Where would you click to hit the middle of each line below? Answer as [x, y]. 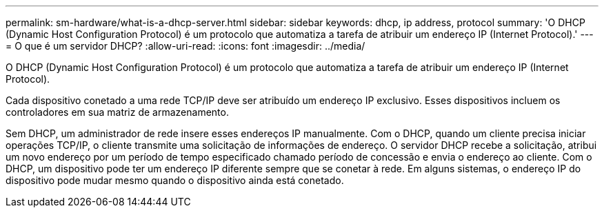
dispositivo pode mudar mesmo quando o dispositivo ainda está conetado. [175, 180]
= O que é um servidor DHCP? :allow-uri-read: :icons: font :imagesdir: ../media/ [185, 46]
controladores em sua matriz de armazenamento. [117, 112]
